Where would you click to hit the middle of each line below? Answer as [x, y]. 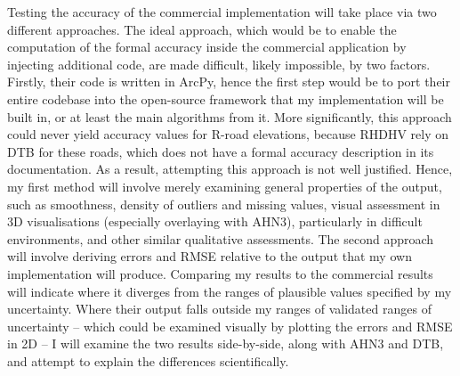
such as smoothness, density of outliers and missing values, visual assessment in [224, 204]
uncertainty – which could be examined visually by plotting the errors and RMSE [230, 326]
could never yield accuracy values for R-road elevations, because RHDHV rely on [228, 134]
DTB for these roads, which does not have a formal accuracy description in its [221, 151]
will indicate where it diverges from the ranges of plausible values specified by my [230, 291]
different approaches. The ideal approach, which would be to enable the [202, 29]
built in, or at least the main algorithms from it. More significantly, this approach [230, 116]
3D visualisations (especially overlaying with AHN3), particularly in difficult [215, 221]
